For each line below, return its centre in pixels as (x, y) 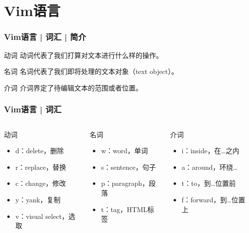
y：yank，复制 (38, 199)
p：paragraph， (125, 183)
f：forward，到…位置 (213, 199)
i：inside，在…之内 (210, 151)
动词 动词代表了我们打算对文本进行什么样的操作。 (83, 55)
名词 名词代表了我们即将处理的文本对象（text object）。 (91, 71)
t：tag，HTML (124, 209)
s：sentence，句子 (128, 167)
